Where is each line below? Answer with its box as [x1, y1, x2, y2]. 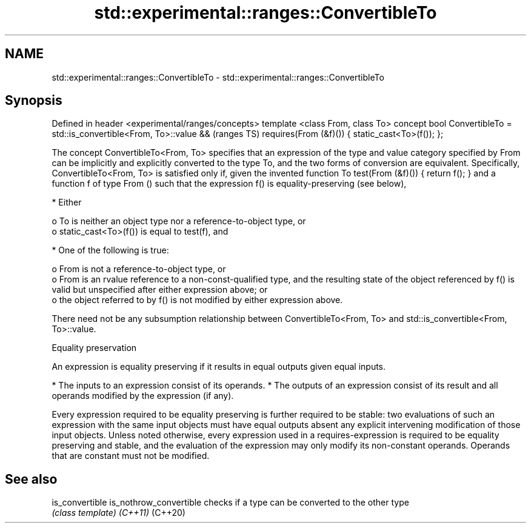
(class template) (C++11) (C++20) [52, 507, 185, 518]
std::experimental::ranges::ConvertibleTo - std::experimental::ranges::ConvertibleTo [52, 72, 384, 82]
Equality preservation [52, 343, 137, 353]
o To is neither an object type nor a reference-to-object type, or [52, 216, 306, 227]
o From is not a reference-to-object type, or [52, 264, 226, 275]
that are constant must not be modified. [52, 450, 210, 461]
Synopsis [5, 93, 62, 109]
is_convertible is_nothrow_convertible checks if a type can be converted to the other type [52, 497, 409, 508]
